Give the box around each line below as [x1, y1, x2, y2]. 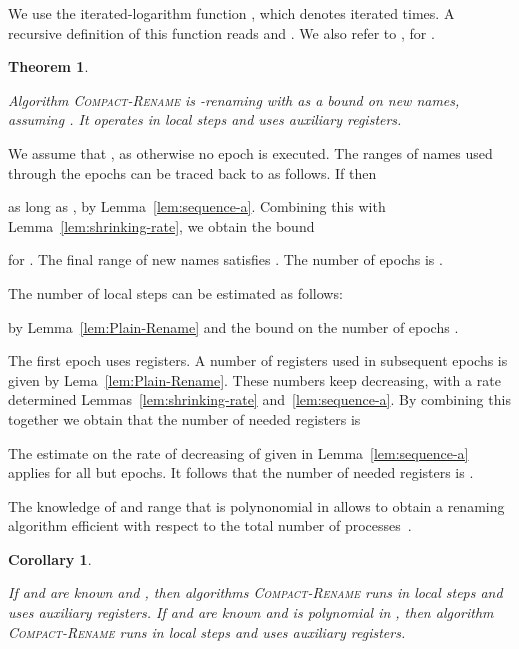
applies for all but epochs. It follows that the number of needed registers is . [8, 462, 474, 483]
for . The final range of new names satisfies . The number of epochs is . [8, 249, 443, 270]
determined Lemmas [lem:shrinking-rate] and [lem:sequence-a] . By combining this [8, 389, 511, 410]
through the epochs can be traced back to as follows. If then [8, 162, 377, 183]
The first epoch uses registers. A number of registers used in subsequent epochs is [8, 350, 508, 371]
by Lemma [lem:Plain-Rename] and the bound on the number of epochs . [8, 316, 459, 337]
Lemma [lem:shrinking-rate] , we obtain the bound [8, 215, 315, 236]
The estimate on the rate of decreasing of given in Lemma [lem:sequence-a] [8, 442, 469, 463]
